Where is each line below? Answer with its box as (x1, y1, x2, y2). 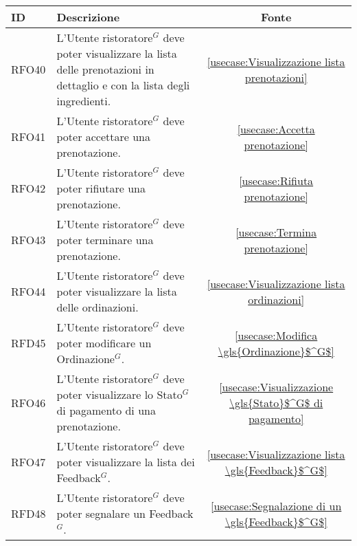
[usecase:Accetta (237, 120, 315, 137)
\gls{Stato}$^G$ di (229, 394, 323, 411)
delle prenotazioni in (56, 61, 154, 77)
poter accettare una (56, 129, 150, 144)
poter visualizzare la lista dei (56, 454, 195, 470)
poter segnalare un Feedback (56, 505, 194, 521)
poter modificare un (56, 335, 152, 351)
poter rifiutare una (56, 180, 146, 196)
